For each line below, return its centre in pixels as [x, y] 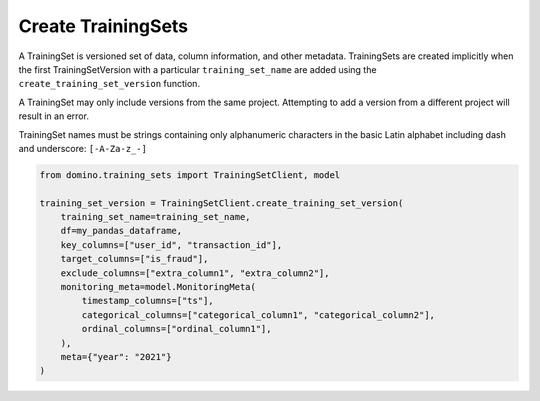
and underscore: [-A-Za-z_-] [82, 148]
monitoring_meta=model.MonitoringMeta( [158, 286]
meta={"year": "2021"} [116, 356]
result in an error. [54, 116]
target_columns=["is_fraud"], [134, 259]
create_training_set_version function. [109, 84]
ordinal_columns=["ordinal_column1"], [176, 329]
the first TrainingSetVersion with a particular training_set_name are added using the [197, 69]
